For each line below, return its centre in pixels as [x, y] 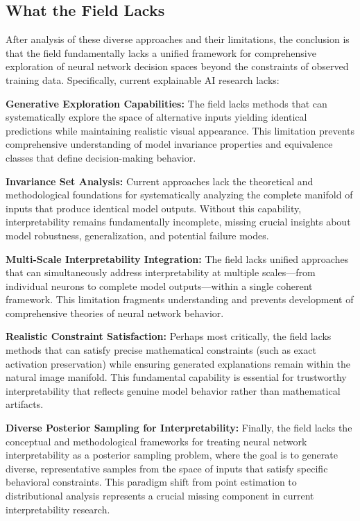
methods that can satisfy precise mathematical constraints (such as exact [161, 350]
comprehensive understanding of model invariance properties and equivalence [169, 144]
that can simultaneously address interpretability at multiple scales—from [161, 272]
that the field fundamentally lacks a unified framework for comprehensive [161, 52]
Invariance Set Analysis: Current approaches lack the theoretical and [160, 181]
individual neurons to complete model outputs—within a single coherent [159, 285]
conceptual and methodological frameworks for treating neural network [156, 441]
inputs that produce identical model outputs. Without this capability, [154, 208]
